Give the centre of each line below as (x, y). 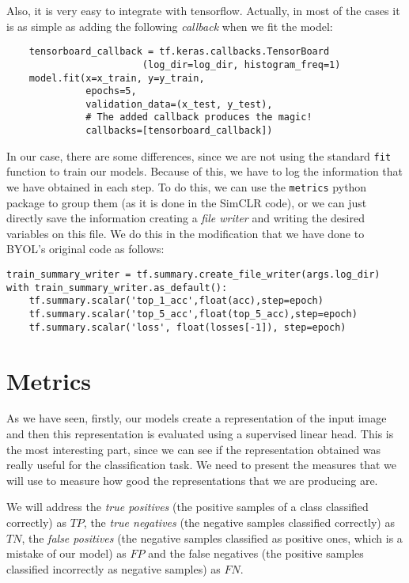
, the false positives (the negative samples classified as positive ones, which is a (212, 538)
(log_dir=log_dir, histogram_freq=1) (241, 64)
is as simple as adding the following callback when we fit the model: (170, 26)
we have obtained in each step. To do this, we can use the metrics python (187, 187)
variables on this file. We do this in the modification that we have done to (186, 233)
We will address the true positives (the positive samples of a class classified (187, 507)
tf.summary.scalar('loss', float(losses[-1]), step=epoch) (187, 327)
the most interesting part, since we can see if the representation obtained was (194, 449)
